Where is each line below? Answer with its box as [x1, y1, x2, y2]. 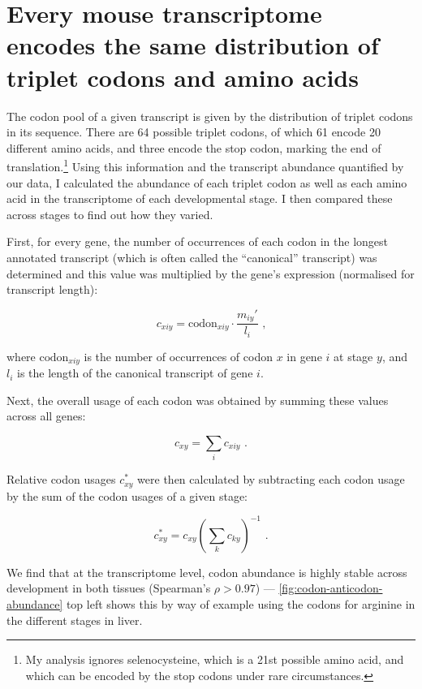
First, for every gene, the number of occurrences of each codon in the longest [6, 233, 389, 250]
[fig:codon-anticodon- [278, 579, 383, 596]
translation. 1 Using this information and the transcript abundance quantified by [6, 156, 404, 174]
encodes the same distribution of [6, 28, 379, 62]
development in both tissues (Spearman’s [6, 579, 211, 596]
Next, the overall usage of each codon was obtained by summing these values [6, 391, 389, 408]
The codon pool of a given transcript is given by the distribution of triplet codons [6, 107, 413, 124]
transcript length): [6, 281, 98, 298]
